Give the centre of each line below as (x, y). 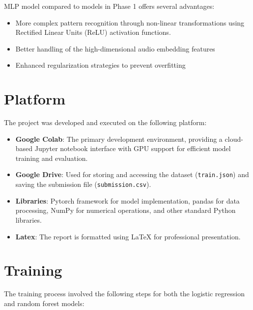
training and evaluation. (52, 158)
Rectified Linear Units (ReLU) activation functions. (93, 32)
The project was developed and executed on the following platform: (105, 122)
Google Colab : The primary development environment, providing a (119, 139)
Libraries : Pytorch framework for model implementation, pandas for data (127, 200)
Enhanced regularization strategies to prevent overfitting (100, 65)
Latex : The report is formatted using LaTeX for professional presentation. (128, 236)
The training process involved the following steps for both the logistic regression (124, 294)
